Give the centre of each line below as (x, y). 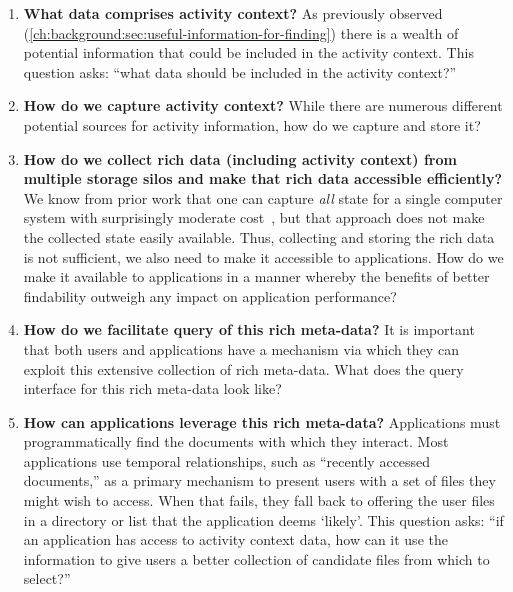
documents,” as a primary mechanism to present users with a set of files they (259, 480)
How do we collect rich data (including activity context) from (240, 158)
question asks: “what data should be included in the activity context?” (240, 71)
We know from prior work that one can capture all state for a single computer (263, 197)
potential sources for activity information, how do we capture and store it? (252, 124)
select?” (47, 578)
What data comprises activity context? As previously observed (233, 13)
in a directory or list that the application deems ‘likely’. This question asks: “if (263, 519)
